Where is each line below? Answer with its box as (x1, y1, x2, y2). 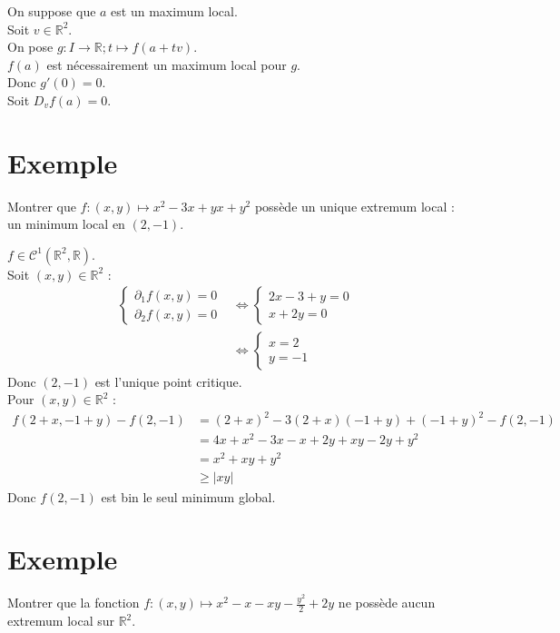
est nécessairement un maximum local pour (46, 54, 287, 74)
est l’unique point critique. (94, 371, 242, 391)
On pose (7, 37, 54, 56)
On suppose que (7, 2, 96, 20)
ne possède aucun (338, 593, 436, 612)
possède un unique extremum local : (254, 196, 455, 215)
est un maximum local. (111, 2, 238, 20)
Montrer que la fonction (7, 593, 140, 612)
